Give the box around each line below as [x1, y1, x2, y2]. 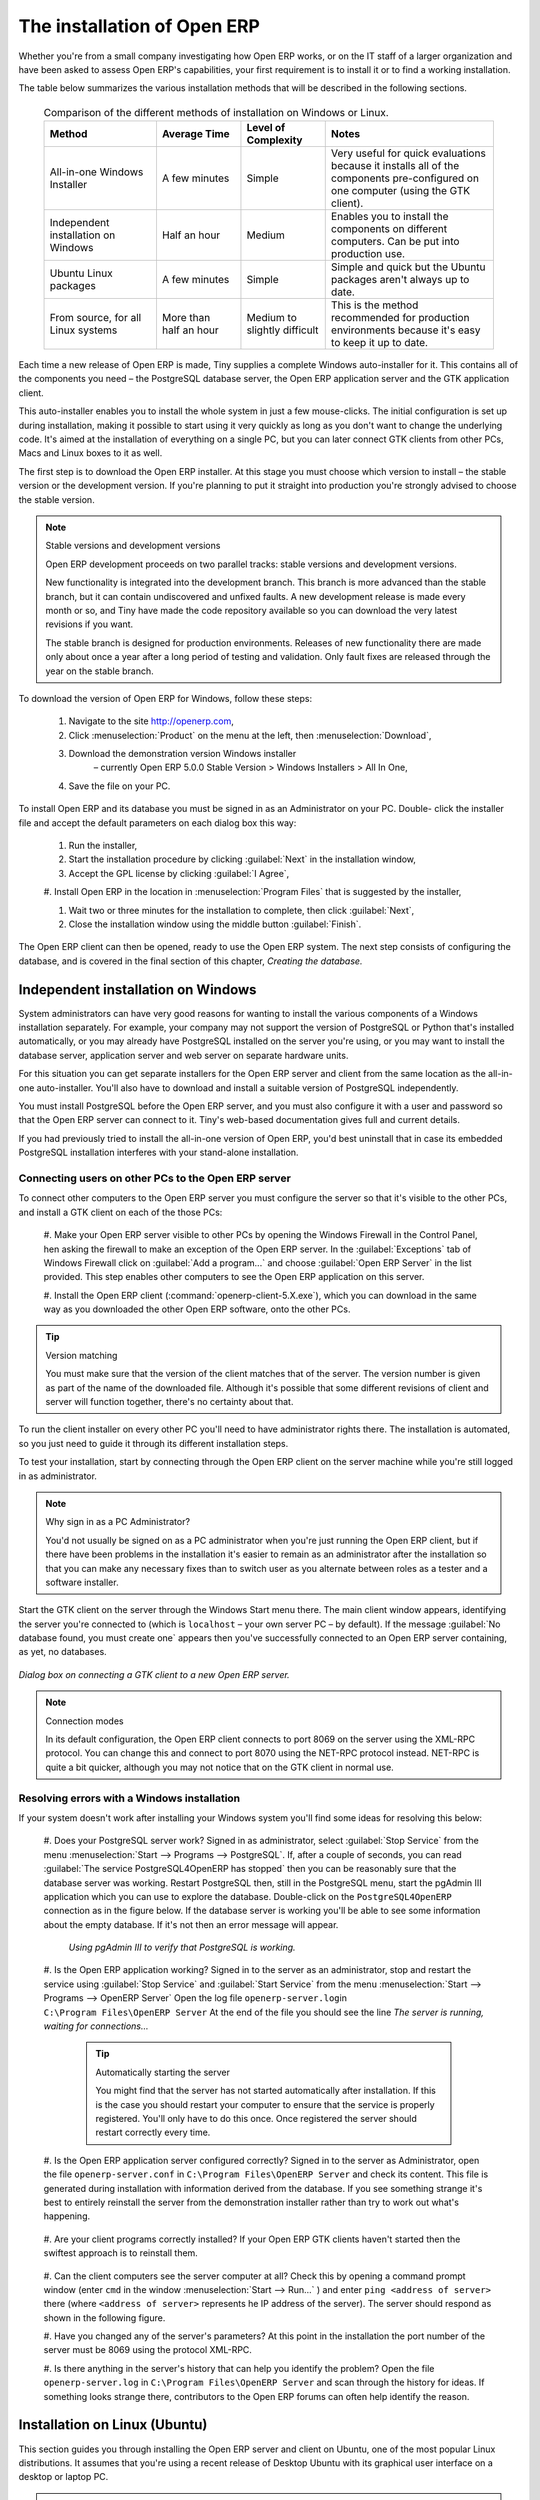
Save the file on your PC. [68, 780, 171, 792]
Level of [246, 121, 286, 135]
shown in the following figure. [43, 2311, 166, 2324]
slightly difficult [246, 323, 319, 337]
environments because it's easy [330, 323, 481, 337]
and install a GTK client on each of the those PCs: [18, 1206, 223, 1218]
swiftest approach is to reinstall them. [43, 2247, 199, 2259]
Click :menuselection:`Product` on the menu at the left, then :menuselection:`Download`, [68, 729, 432, 741]
